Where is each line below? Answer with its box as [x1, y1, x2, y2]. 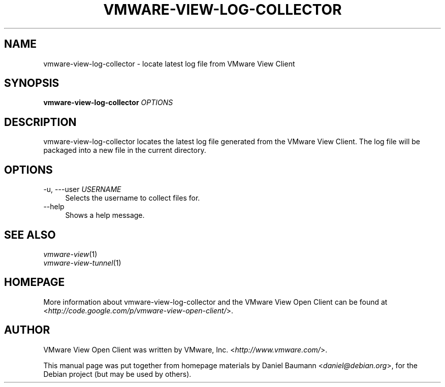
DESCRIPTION [4, 115, 77, 128]
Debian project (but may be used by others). [43, 369, 192, 378]
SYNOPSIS [4, 77, 59, 90]
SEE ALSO [4, 228, 56, 241]
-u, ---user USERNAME [43, 185, 121, 194]
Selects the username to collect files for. [65, 193, 200, 203]
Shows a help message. [65, 211, 145, 220]
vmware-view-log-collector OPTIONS [43, 98, 173, 107]
